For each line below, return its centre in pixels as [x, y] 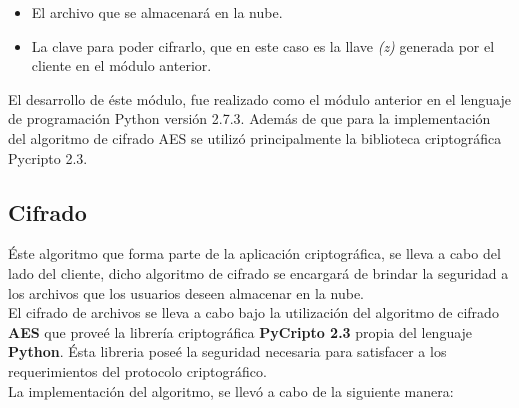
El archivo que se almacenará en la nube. [157, 12]
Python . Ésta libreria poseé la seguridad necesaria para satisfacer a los [227, 351]
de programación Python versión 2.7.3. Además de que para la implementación [249, 118]
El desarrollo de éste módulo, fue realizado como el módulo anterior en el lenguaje [259, 98]
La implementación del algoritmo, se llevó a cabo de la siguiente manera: [231, 390]
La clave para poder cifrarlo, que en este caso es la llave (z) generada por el [263, 45]
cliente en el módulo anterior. [121, 65]
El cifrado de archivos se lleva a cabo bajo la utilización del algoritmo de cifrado [253, 312]
